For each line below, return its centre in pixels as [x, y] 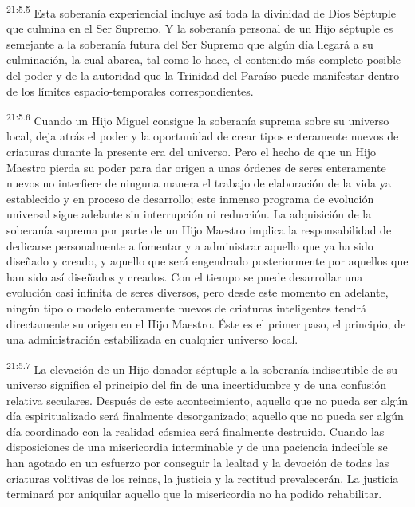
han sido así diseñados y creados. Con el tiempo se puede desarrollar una [185, 276]
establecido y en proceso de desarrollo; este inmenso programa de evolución [190, 198]
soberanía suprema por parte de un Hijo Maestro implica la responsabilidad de [199, 230]
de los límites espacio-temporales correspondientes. [130, 90]
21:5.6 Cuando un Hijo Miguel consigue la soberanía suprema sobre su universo [198, 119]
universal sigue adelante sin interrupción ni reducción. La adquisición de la [189, 214]
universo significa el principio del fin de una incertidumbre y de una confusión [197, 385]
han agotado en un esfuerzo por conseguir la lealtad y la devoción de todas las [198, 462]
